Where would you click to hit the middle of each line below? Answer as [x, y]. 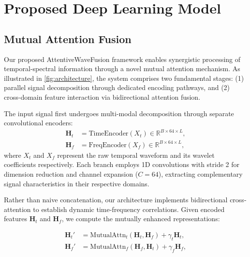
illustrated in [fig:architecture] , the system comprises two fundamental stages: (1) [124, 78]
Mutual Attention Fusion [68, 38]
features [15, 219]
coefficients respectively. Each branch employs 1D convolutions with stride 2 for [122, 164]
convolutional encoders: [38, 123]
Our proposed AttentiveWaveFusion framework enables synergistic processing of [122, 59]
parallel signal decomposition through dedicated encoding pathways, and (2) [117, 87]
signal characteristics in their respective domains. [77, 183]
